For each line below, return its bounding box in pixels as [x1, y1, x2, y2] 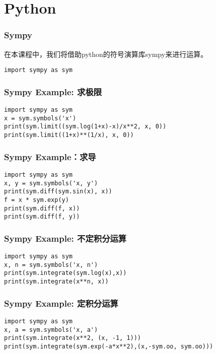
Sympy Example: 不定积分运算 [4, 232, 127, 244]
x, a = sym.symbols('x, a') [4, 326, 98, 333]
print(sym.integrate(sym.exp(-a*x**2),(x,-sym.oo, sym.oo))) [4, 342, 213, 350]
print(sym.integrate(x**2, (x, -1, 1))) [4, 334, 141, 342]
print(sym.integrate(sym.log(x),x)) [4, 269, 127, 277]
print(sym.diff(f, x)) [4, 204, 80, 212]
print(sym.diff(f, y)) [4, 213, 80, 221]
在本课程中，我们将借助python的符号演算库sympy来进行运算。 [4, 48, 208, 59]
